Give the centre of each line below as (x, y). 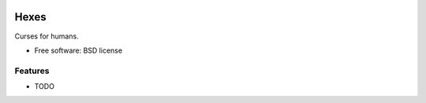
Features (32, 71)
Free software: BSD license (78, 50)
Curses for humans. (47, 36)
